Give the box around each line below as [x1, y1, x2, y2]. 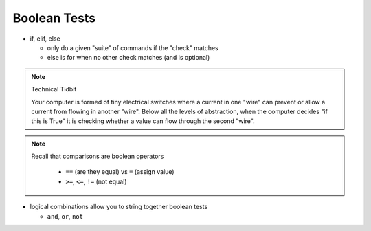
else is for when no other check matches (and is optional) [47, 54, 210, 62]
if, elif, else [30, 34, 61, 43]
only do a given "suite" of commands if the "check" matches [47, 43, 219, 52]
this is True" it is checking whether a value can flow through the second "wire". [31, 117, 255, 125]
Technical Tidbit [31, 85, 77, 93]
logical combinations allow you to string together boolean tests [30, 203, 208, 211]
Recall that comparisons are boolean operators [31, 152, 164, 161]
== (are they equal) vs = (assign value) [65, 168, 175, 176]
